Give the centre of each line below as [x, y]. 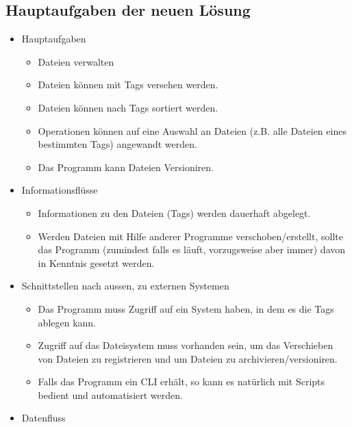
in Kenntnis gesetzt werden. [96, 262]
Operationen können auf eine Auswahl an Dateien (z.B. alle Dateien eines [192, 130]
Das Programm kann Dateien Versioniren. [126, 167]
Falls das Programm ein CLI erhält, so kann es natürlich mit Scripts [181, 381]
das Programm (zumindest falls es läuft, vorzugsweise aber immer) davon [192, 249]
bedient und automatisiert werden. [110, 394]
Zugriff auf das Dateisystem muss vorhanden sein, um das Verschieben [186, 345]
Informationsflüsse [60, 190]
